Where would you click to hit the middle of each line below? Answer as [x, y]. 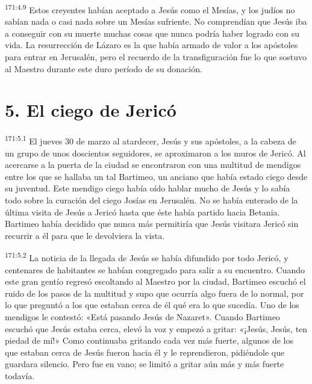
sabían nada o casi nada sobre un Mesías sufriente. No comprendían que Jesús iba [156, 21]
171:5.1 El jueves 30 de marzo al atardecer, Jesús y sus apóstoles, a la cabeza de [151, 140]
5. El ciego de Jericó [91, 110]
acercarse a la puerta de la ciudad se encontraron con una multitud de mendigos [153, 165]
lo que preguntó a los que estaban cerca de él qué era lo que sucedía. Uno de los [152, 305]
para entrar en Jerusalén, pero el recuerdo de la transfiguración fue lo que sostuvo [156, 57]
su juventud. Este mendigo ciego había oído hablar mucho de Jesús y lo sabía [148, 188]
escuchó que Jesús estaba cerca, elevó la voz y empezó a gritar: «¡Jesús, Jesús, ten [156, 328]
